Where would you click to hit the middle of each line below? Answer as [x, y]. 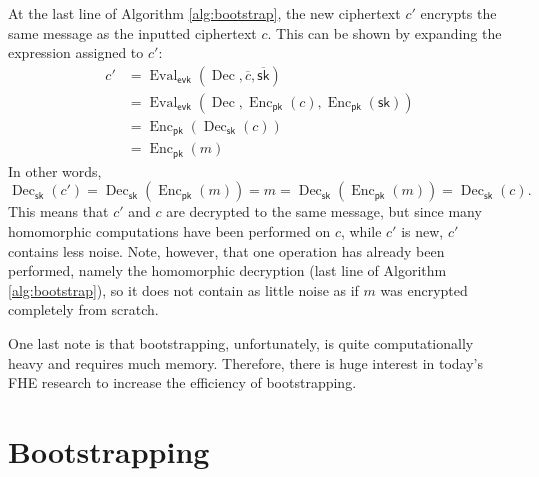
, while [361, 231]
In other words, [55, 170]
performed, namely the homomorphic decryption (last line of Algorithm [227, 270]
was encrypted [424, 289]
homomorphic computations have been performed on [169, 231]
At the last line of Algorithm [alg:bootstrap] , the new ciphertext [204, 13]
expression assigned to [76, 52]
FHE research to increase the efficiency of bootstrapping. [182, 382]
